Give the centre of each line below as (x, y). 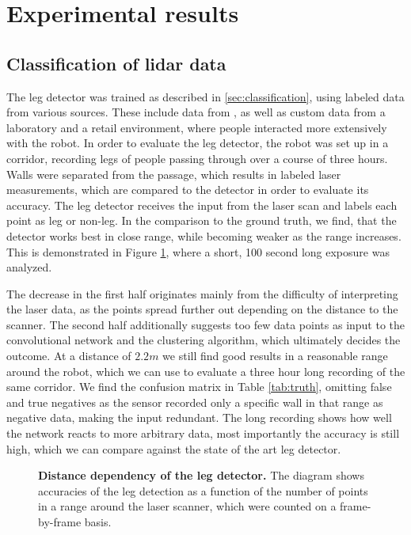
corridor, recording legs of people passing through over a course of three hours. (197, 158)
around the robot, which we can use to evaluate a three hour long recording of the (206, 371)
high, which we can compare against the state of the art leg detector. (174, 448)
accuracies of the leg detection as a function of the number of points (203, 490)
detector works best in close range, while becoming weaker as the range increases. (204, 235)
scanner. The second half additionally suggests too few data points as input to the (206, 324)
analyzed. (29, 267)
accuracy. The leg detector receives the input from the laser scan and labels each (202, 205)
